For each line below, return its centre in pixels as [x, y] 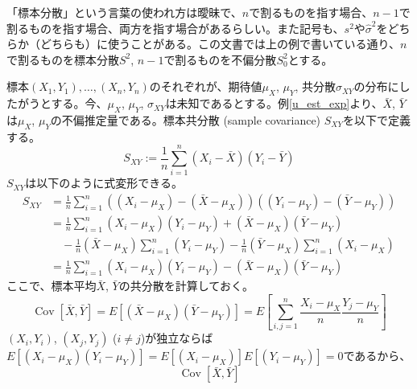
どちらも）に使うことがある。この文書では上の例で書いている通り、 [220, 44]
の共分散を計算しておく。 [186, 286]
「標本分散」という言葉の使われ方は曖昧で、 [124, 12]
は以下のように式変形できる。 [104, 183]
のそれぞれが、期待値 [206, 86]
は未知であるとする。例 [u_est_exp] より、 [274, 103]
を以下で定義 [376, 119]
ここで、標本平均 [52, 286]
